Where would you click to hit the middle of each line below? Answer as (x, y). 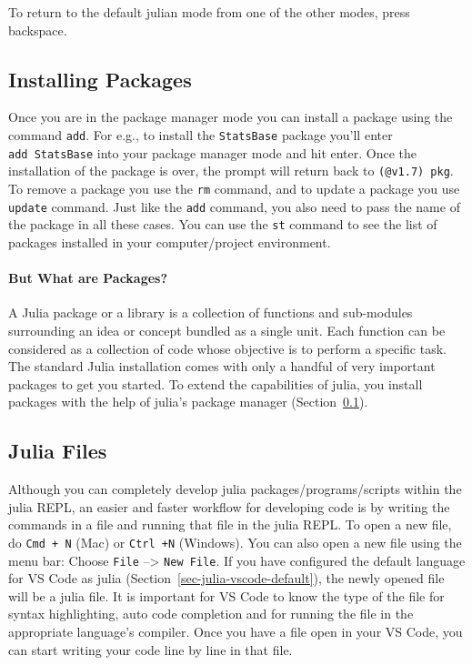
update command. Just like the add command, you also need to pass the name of (234, 206)
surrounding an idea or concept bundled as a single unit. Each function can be (227, 330)
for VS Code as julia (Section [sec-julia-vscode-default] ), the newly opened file (226, 578)
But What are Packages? (88, 278)
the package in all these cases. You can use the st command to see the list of (223, 224)
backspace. (38, 30)
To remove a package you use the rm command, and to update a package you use (234, 188)
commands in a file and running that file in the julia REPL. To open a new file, (230, 524)
